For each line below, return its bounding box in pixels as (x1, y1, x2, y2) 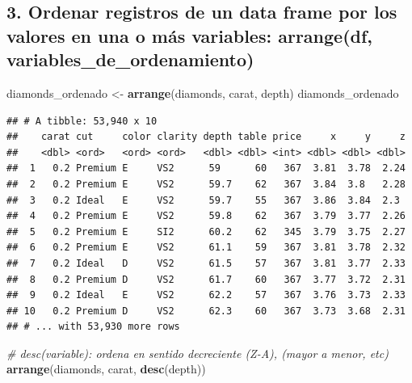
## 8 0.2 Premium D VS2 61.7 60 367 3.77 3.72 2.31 (6, 273, 406, 285)
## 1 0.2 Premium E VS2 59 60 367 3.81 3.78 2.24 (6, 162, 406, 175)
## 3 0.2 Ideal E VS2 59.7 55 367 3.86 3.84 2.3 (6, 194, 400, 206)
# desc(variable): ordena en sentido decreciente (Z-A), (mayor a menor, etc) (6, 344, 389, 361)
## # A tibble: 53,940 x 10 (6, 115, 158, 127)
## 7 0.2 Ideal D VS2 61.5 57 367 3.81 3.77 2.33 (6, 257, 406, 269)
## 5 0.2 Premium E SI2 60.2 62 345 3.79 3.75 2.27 (6, 225, 406, 238)
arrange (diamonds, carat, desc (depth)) (6, 360, 206, 377)
